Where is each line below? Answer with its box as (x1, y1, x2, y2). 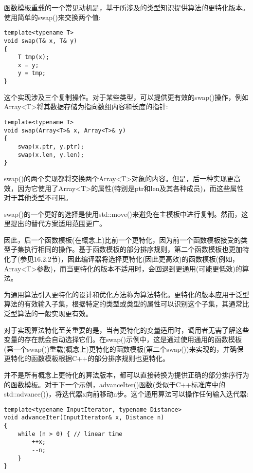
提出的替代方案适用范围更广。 (10, 218, 106, 228)
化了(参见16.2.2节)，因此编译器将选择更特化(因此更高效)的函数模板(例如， (4, 254, 239, 264)
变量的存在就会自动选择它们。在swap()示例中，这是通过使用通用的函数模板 (4, 334, 242, 344)
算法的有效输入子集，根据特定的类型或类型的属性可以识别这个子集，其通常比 (4, 299, 249, 309)
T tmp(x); (18, 54, 50, 61)
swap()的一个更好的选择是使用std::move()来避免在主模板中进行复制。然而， (4, 208, 241, 219)
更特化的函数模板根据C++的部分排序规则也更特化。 (4, 353, 169, 363)
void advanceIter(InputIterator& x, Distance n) (4, 414, 164, 421)
